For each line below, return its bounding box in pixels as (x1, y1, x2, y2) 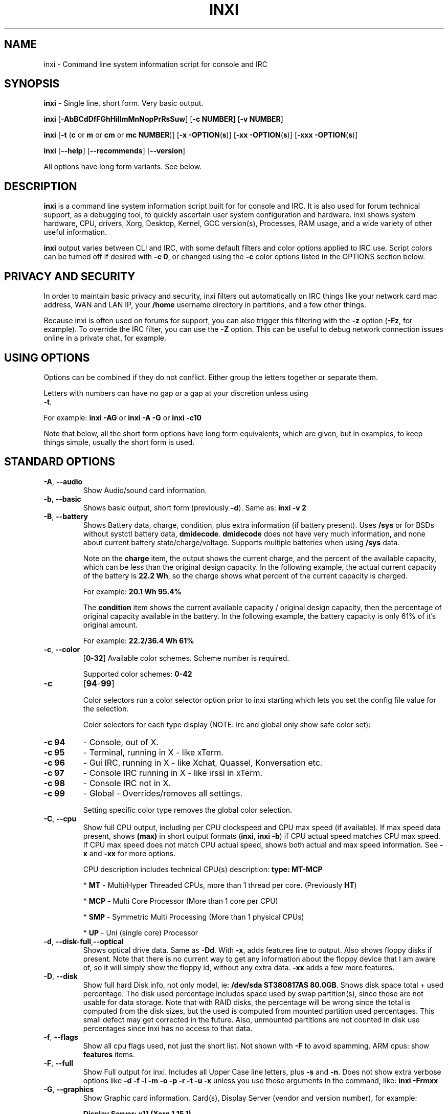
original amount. (83, 620, 138, 629)
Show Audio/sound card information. (83, 485, 207, 495)
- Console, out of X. (83, 737, 159, 747)
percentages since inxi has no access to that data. (83, 1023, 253, 1033)
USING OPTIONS (4, 351, 90, 364)
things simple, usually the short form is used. (43, 437, 195, 447)
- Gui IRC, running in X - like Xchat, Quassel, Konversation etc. (83, 757, 323, 768)
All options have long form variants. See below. (43, 162, 202, 171)
